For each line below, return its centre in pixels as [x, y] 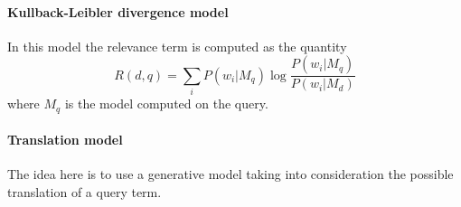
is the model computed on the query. [166, 103]
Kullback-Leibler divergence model [118, 11]
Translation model [65, 140]
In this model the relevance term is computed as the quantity [177, 46]
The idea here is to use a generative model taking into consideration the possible [230, 174]
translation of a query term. [85, 192]
